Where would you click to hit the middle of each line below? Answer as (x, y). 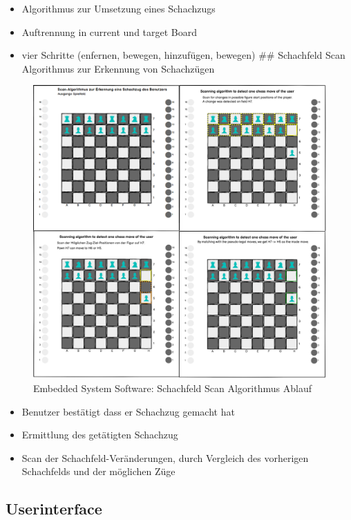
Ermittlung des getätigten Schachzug (100, 435)
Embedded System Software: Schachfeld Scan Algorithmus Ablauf (172, 388)
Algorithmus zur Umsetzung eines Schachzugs (118, 8)
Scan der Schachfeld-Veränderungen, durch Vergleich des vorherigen (165, 457)
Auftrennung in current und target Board (110, 31)
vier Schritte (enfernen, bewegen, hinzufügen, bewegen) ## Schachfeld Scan (183, 55)
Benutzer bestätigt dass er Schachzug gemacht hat (128, 411)
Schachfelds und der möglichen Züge (98, 471)
